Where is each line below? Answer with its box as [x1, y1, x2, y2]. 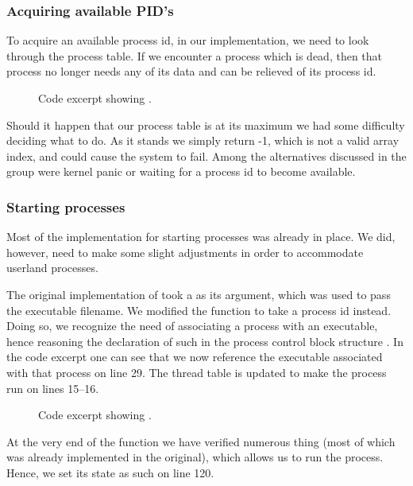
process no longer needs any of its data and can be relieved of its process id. [6, 63, 376, 80]
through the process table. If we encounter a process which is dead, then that [6, 47, 383, 64]
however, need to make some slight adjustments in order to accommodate [6, 243, 364, 260]
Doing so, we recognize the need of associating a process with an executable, [6, 317, 378, 334]
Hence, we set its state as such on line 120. [6, 464, 214, 480]
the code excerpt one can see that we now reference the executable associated [6, 348, 383, 365]
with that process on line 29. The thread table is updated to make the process [6, 364, 387, 380]
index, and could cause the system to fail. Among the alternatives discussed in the [6, 147, 407, 164]
